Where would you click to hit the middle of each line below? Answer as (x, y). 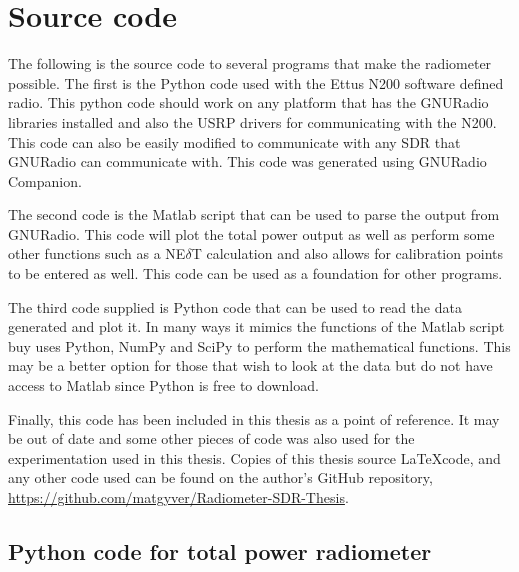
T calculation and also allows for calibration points (347, 253)
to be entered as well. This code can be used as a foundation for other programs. (255, 273)
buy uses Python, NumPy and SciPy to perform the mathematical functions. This (259, 345)
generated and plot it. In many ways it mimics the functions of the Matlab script (256, 326)
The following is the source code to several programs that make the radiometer (250, 63)
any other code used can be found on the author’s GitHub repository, (220, 477)
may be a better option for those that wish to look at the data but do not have (250, 365)
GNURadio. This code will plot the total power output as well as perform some (251, 233)
